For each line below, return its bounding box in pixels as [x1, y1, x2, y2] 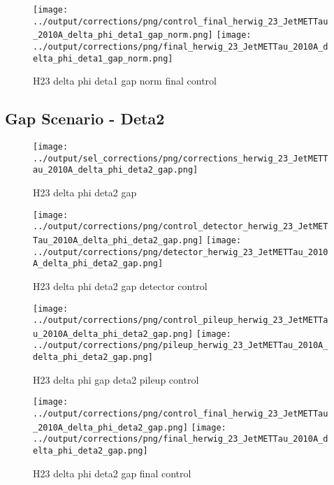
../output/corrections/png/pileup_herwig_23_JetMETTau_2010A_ [33, 340, 328, 351]
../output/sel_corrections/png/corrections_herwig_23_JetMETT [33, 153, 328, 164]
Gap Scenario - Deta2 [5, 108, 165, 129]
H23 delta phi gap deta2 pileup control [33, 372, 199, 386]
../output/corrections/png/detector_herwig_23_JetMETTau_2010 [33, 247, 328, 257]
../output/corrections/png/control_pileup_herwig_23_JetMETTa [33, 315, 328, 326]
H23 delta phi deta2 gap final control [33, 465, 191, 480]
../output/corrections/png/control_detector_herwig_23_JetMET [33, 222, 328, 232]
